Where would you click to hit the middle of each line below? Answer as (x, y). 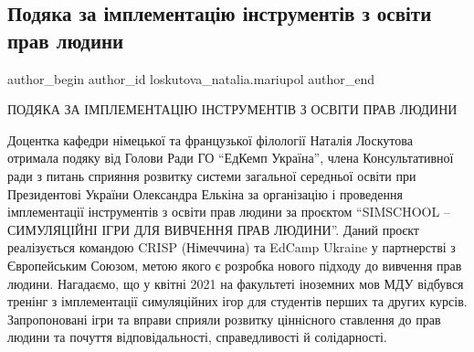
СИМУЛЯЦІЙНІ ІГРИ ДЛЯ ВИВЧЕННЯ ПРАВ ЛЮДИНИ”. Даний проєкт (213, 229)
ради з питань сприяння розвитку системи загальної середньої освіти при (212, 175)
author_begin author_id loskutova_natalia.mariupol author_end (191, 78)
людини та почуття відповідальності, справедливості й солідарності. (197, 337)
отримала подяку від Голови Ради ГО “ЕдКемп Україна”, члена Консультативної (231, 158)
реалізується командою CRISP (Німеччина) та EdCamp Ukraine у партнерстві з (232, 247)
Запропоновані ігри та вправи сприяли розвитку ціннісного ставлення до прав (224, 319)
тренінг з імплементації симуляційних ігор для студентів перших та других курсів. (237, 301)
